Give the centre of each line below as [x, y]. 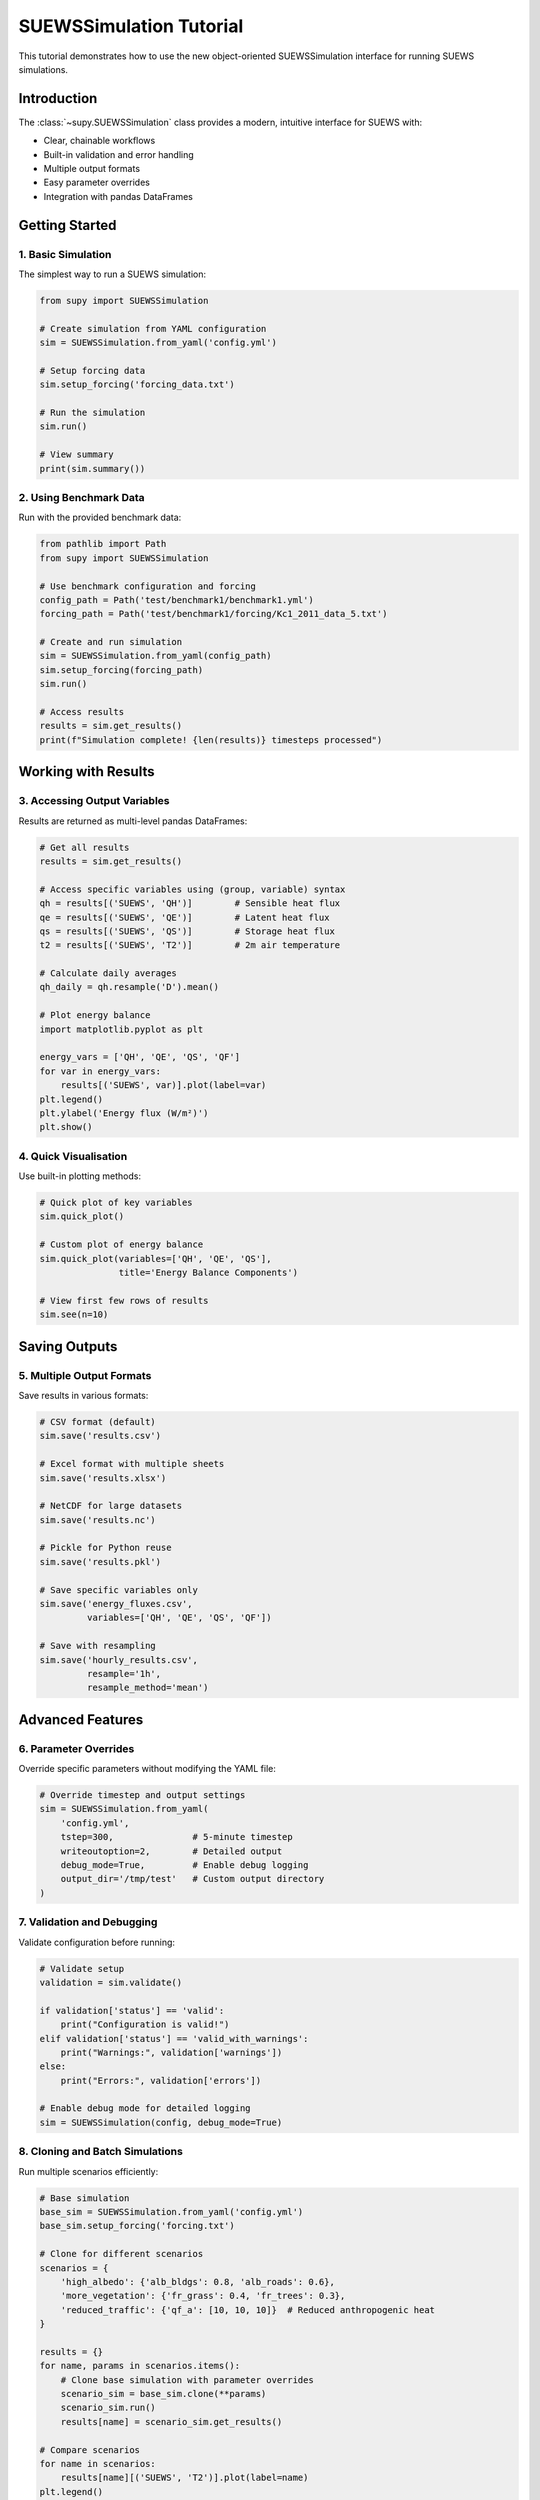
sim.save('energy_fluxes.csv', [116, 1604]
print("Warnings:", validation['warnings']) [171, 2052]
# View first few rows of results [124, 1300]
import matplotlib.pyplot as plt [121, 1029]
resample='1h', [124, 1673]
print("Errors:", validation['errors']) [161, 2080]
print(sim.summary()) [92, 468]
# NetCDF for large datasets [111, 1506]
